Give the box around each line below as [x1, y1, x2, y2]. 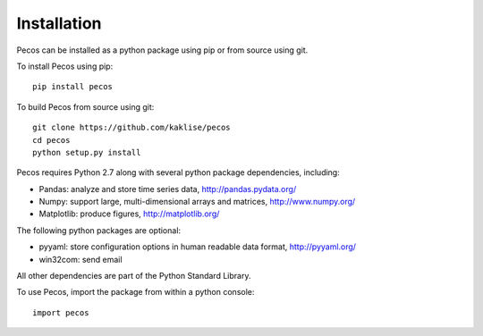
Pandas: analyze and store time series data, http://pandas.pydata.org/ [38, 183, 297, 194]
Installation [16, 13, 102, 33]
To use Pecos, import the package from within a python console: [16, 287, 255, 298]
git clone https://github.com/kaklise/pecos [32, 122, 232, 133]
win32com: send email [38, 254, 123, 265]
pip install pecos [32, 81, 114, 92]
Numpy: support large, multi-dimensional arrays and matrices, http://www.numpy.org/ [38, 197, 356, 207]
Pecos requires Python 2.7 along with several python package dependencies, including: [16, 167, 340, 178]
